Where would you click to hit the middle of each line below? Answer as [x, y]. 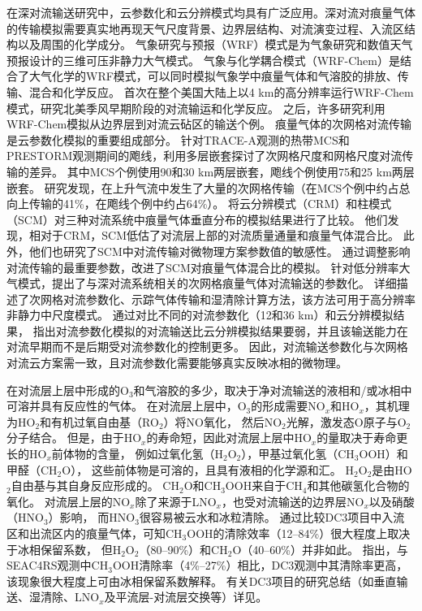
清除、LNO [70, 597]
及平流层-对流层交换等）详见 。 [186, 597]
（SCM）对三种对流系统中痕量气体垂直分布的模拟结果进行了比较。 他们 [197, 219]
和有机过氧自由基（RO [99, 421]
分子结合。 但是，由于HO [74, 438]
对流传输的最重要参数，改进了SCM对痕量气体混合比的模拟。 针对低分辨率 [203, 267]
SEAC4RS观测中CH [58, 565]
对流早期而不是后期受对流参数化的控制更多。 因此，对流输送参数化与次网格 [207, 347]
